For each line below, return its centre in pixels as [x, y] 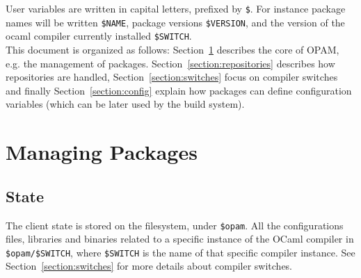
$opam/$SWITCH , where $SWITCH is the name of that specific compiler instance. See [180, 252]
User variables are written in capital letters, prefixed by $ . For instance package [176, 8]
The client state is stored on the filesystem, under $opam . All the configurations [175, 225]
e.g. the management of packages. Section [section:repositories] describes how [170, 63]
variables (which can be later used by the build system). [125, 104]
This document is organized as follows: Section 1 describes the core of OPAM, [173, 49]
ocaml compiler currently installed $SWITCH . [99, 36]
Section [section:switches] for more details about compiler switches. [149, 266]
